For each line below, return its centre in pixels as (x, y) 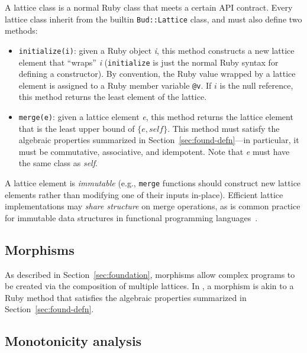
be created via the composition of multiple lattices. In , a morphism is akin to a (149, 286)
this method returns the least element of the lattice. (113, 97)
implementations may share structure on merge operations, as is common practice (153, 206)
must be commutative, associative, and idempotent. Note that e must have (154, 151)
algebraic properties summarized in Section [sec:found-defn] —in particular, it (159, 140)
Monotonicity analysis (73, 341)
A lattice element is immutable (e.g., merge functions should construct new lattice (153, 183)
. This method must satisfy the (224, 128)
